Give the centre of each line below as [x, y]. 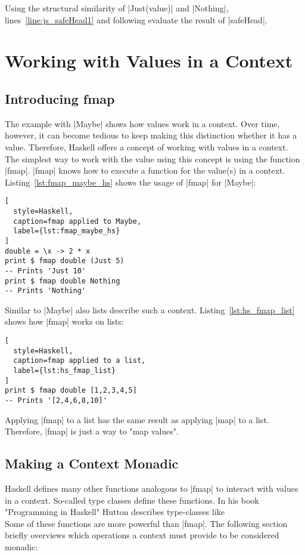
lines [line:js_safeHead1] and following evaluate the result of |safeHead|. [136, 19]
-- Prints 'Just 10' [46, 271]
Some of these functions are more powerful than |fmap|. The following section [146, 523]
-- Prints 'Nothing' [46, 291]
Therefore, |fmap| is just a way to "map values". [92, 431]
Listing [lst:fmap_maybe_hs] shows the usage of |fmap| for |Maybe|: [130, 182]
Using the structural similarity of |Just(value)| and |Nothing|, [117, 8]
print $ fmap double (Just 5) [65, 261]
